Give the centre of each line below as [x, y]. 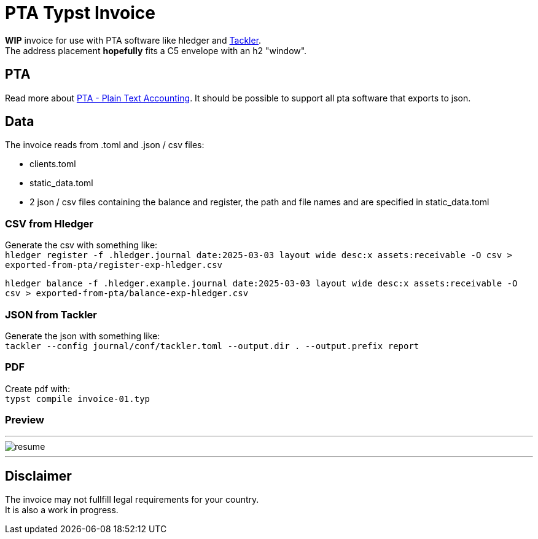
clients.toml [53, 164]
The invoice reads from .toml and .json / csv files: [105, 145]
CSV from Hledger [49, 223]
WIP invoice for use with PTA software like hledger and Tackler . [133, 40]
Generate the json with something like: [83, 336]
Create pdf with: [37, 388]
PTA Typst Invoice [80, 13]
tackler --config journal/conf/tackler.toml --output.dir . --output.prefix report [212, 346]
